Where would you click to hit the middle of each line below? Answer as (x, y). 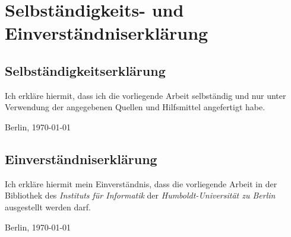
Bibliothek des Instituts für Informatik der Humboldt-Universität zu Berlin (140, 195)
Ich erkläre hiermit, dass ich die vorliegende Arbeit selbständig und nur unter (145, 95)
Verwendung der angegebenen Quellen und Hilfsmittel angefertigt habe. (135, 107)
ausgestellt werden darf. (48, 206)
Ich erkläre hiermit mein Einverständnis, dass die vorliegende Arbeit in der (141, 183)
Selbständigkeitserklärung (85, 70)
